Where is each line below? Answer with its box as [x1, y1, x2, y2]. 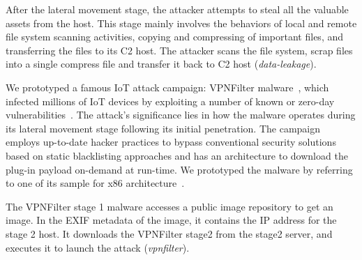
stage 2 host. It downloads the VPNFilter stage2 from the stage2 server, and [6, 226, 333, 240]
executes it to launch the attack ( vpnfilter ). [6, 240, 190, 254]
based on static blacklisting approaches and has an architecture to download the [6, 148, 348, 162]
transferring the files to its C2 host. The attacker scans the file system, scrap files [6, 43, 353, 57]
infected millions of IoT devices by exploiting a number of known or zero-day [6, 93, 335, 108]
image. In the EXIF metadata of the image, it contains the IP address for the [6, 213, 337, 227]
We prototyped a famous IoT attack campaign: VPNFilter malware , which [6, 79, 329, 94]
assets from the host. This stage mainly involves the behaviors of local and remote [6, 15, 357, 30]
